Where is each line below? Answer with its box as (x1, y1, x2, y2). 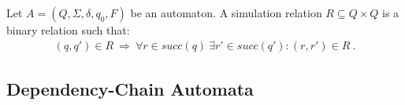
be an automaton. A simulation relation (130, 5, 322, 20)
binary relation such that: (6, 22, 130, 38)
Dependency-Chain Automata (6, 77, 254, 101)
